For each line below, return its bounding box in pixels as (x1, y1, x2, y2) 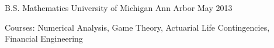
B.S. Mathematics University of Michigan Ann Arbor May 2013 (5, 2, 233, 13)
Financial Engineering (5, 32, 83, 45)
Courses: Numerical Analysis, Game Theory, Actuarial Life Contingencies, (5, 21, 270, 33)
